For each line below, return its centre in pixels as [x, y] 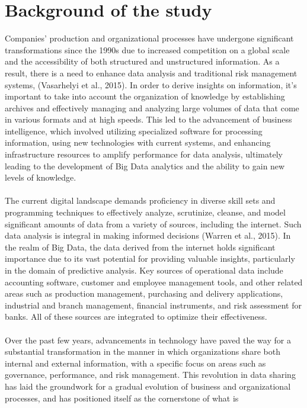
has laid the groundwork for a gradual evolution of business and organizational [148, 386]
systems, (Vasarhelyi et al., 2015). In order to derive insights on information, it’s [151, 84]
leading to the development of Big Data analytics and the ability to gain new [145, 166]
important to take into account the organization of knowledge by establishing [145, 96]
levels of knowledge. [41, 177]
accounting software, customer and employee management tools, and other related [154, 282]
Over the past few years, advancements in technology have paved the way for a [148, 340]
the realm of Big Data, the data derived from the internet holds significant [140, 247]
